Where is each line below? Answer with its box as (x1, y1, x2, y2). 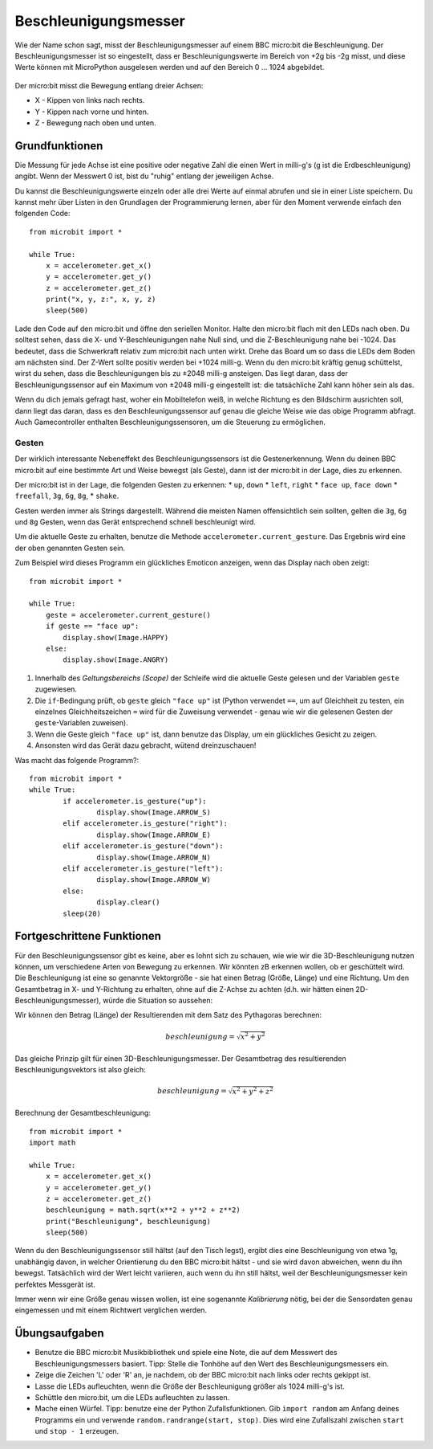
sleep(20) (63, 908, 102, 918)
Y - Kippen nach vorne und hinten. (34, 107, 149, 116)
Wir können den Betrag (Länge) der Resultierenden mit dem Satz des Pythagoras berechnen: (14, 1010, 322, 1020)
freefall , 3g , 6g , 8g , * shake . (14, 491, 119, 501)
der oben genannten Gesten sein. (14, 543, 126, 553)
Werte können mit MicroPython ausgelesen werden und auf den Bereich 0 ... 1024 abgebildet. (14, 63, 325, 72)
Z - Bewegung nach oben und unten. (34, 117, 156, 128)
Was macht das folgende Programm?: (14, 755, 140, 765)
